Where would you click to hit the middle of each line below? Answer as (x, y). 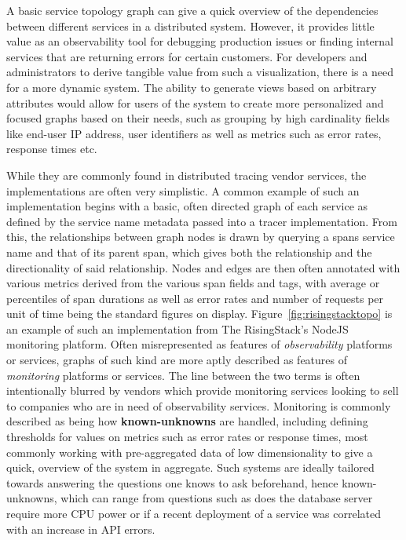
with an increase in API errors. (81, 529)
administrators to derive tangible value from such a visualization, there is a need (200, 72)
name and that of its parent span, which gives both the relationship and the (189, 252)
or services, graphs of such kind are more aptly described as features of (177, 360)
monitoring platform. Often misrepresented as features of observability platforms (199, 344)
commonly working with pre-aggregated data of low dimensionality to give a (190, 452)
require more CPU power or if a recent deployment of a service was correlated (194, 513)
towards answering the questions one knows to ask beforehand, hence (172, 482)
